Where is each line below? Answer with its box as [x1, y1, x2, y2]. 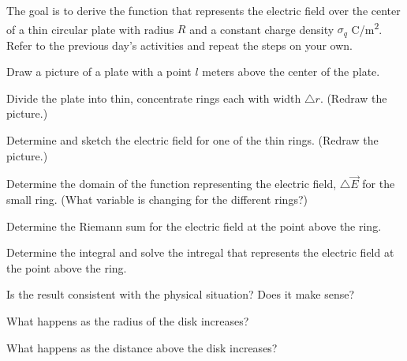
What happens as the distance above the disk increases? [6, 339, 278, 355]
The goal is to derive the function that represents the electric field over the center [6, 2, 401, 18]
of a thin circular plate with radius [6, 21, 174, 37]
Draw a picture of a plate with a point [6, 63, 192, 80]
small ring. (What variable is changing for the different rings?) [6, 191, 308, 208]
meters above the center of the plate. [202, 63, 380, 80]
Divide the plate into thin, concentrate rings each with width [6, 89, 301, 106]
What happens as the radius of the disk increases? [6, 313, 249, 329]
